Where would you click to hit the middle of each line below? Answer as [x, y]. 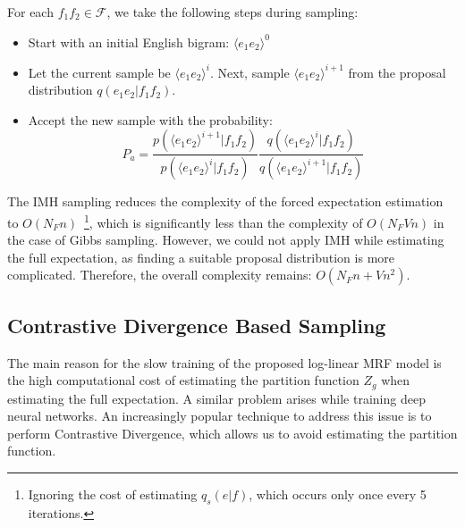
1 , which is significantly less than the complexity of [224, 221]
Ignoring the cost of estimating [113, 494]
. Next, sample [249, 72]
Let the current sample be [99, 72]
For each [30, 12]
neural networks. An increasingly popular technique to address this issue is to [220, 416]
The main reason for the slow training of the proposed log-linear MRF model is [224, 362]
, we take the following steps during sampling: [232, 12]
